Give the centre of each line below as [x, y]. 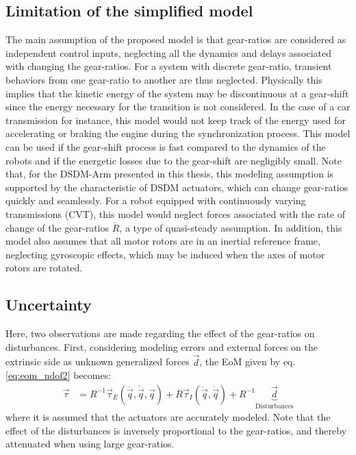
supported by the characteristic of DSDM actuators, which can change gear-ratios [177, 187]
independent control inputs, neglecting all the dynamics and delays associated [169, 52]
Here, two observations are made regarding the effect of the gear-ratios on [160, 333]
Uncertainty [49, 305]
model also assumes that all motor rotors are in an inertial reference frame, [163, 241]
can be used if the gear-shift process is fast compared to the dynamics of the [166, 146]
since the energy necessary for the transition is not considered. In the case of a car [178, 107]
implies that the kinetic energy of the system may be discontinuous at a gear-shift [177, 93]
